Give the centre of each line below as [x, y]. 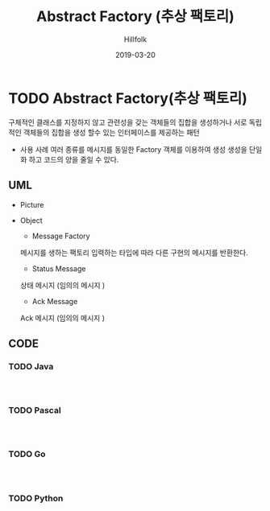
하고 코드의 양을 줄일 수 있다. [74, 159]
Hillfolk [135, 39]
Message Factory [61, 236]
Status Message [59, 268]
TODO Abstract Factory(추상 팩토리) [128, 98]
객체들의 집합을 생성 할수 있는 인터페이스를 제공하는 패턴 [111, 132]
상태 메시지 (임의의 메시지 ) [62, 285]
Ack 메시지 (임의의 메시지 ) [62, 318]
